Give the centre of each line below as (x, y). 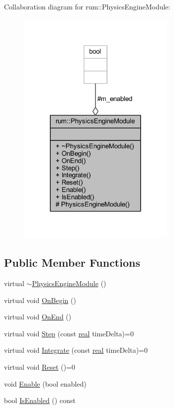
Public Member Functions (72, 262)
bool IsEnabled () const (40, 400)
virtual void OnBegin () (40, 300)
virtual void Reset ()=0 (40, 366)
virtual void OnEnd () (38, 317)
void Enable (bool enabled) (45, 383)
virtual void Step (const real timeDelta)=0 (69, 333)
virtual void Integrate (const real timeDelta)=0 (76, 350)
